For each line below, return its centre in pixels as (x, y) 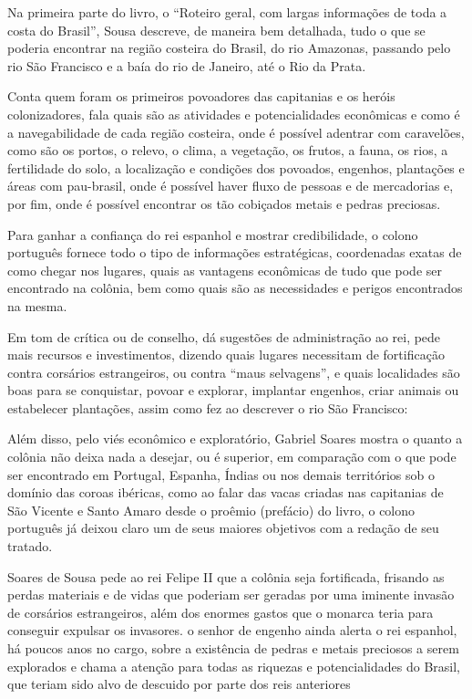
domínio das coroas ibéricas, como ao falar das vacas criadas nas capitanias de (226, 492)
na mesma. (37, 305)
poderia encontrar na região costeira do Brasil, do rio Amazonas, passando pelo (229, 48)
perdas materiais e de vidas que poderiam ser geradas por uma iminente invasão (231, 595)
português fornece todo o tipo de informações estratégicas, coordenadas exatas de (235, 252)
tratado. (30, 546)
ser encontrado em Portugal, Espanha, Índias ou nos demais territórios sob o (221, 474)
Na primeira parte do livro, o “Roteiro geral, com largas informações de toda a (227, 12)
